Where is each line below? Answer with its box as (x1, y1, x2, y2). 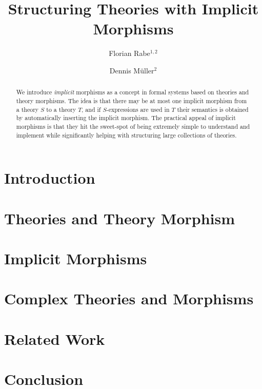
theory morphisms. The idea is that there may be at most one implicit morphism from (16, 96, 247, 105)
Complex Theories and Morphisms (4, 288, 254, 309)
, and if (82, 105, 101, 113)
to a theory (46, 105, 76, 113)
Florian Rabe (109, 48, 150, 59)
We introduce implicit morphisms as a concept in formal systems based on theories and (16, 88, 249, 96)
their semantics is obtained (177, 105, 249, 113)
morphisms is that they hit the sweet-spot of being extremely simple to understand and (16, 122, 250, 130)
